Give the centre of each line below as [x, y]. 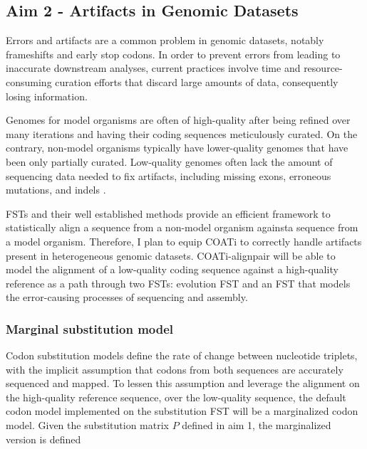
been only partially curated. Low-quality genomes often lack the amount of [169, 161]
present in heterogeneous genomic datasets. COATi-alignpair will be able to [171, 255]
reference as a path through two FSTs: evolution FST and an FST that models [178, 283]
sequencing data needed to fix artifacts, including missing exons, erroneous [169, 175]
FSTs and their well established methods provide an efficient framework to [168, 213]
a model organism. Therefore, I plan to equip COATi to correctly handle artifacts [184, 241]
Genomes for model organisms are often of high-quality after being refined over [178, 120]
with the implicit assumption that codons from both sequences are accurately [175, 369]
